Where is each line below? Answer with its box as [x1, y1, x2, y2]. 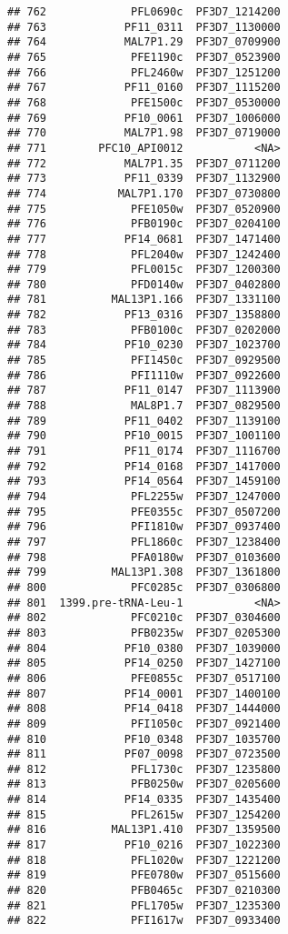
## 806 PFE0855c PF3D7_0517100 [7, 671, 281, 685]
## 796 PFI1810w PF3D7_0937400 [7, 520, 281, 534]
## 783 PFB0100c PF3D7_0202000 [7, 323, 281, 336]
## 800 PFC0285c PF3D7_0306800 [7, 580, 281, 594]
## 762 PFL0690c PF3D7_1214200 [7, 5, 281, 18]
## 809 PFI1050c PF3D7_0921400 [7, 717, 281, 730]
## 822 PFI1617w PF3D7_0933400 [7, 914, 281, 928]
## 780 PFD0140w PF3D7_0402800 [7, 277, 281, 291]
